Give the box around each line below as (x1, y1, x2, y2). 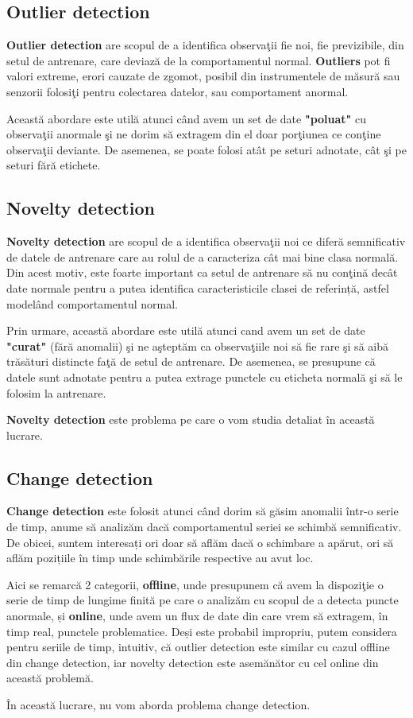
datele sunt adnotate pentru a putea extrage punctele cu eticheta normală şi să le (6, 368, 403, 385)
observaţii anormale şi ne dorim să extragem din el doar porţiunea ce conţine (6, 126, 381, 142)
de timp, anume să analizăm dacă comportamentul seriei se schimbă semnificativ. (6, 518, 402, 535)
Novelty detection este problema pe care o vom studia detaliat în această (6, 411, 375, 428)
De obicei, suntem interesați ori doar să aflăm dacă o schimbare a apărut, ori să (6, 534, 394, 550)
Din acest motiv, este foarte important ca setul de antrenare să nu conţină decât (6, 264, 398, 281)
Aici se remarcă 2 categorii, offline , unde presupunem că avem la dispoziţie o (6, 576, 384, 592)
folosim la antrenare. (6, 384, 106, 401)
